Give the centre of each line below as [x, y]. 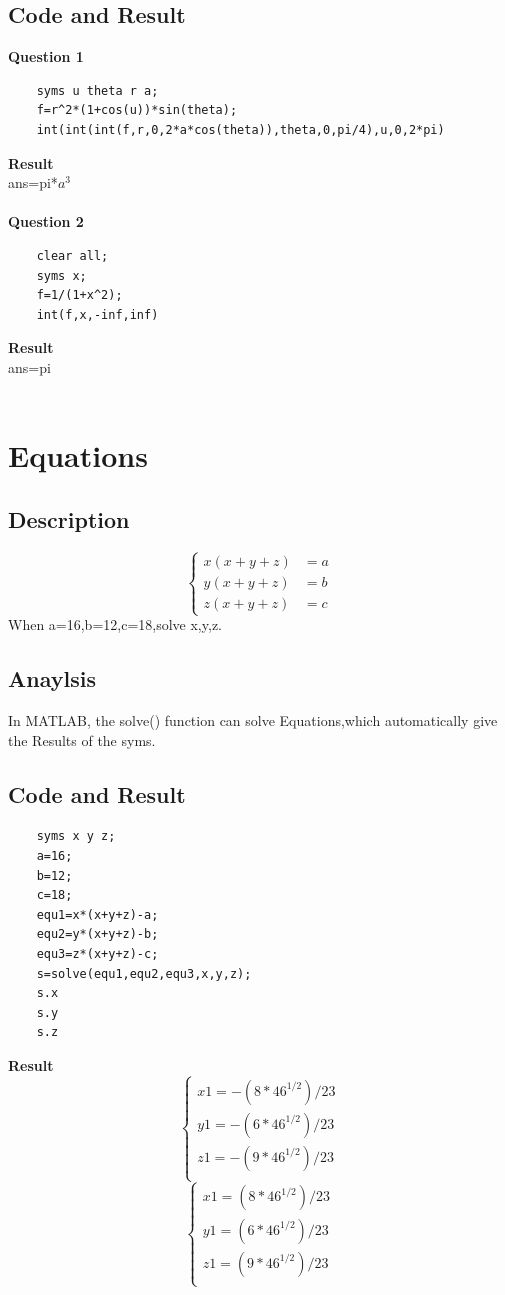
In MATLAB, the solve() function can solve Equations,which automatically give [253, 720]
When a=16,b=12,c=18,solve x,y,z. [115, 624]
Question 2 [46, 221]
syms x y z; [76, 836]
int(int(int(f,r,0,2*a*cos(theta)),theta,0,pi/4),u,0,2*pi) [240, 129]
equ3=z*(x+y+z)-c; [97, 954]
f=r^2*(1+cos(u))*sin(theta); [137, 110]
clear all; [72, 255]
